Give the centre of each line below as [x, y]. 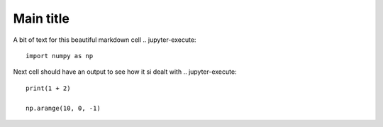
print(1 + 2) [48, 88]
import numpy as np [60, 56]
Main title [41, 18]
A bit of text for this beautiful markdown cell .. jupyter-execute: [105, 40]
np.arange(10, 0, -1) [63, 108]
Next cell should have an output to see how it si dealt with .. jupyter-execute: [125, 72]
